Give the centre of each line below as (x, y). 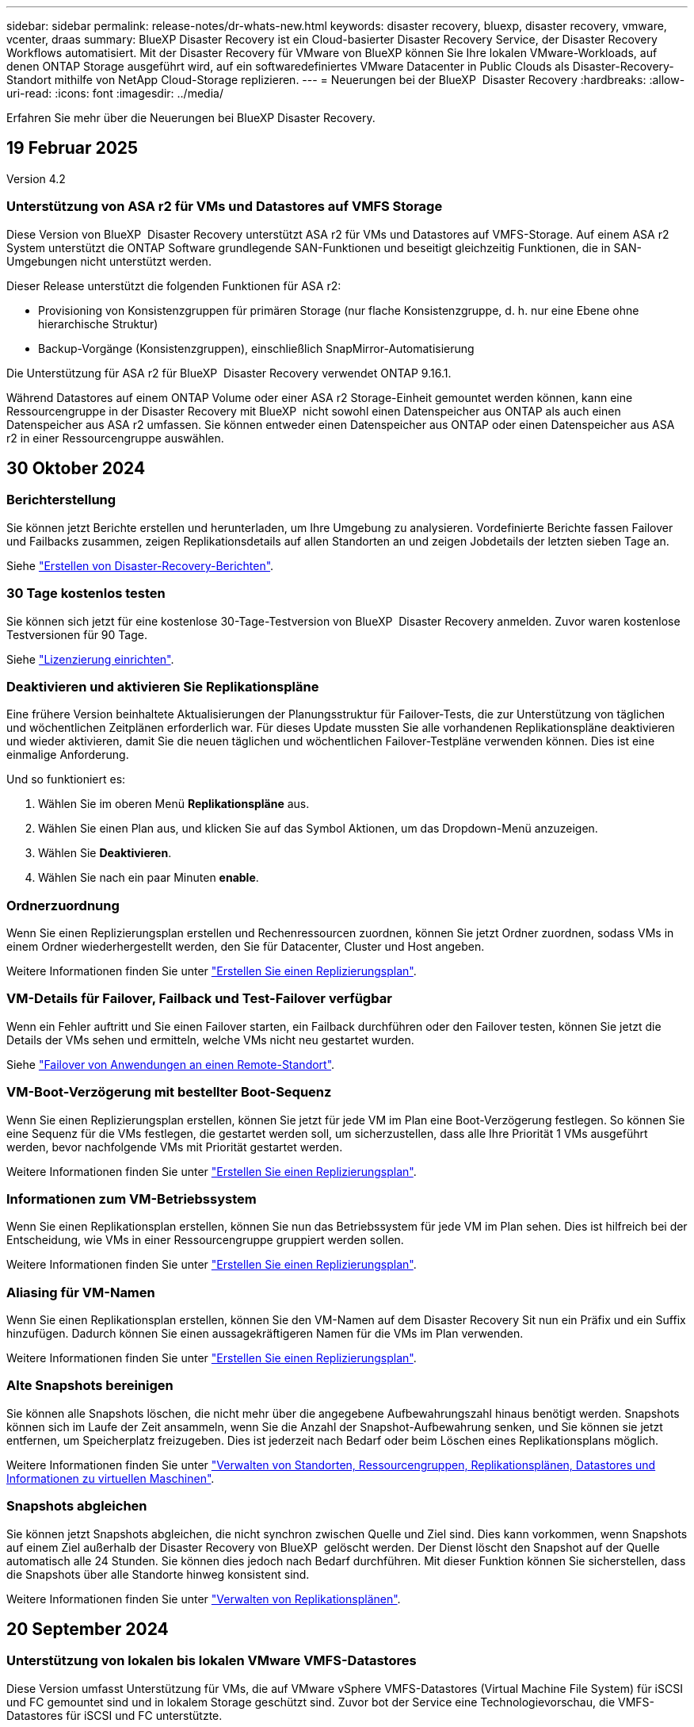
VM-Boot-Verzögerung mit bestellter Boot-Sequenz (169, 1092)
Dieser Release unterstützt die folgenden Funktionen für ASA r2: (174, 285)
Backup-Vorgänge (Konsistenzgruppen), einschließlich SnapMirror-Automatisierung (256, 348)
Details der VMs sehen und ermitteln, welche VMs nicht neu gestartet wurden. (210, 1040)
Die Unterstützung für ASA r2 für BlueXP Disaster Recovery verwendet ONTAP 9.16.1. (229, 373)
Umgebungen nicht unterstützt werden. (109, 261)
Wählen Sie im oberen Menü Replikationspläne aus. (174, 804)
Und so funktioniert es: (66, 779)
